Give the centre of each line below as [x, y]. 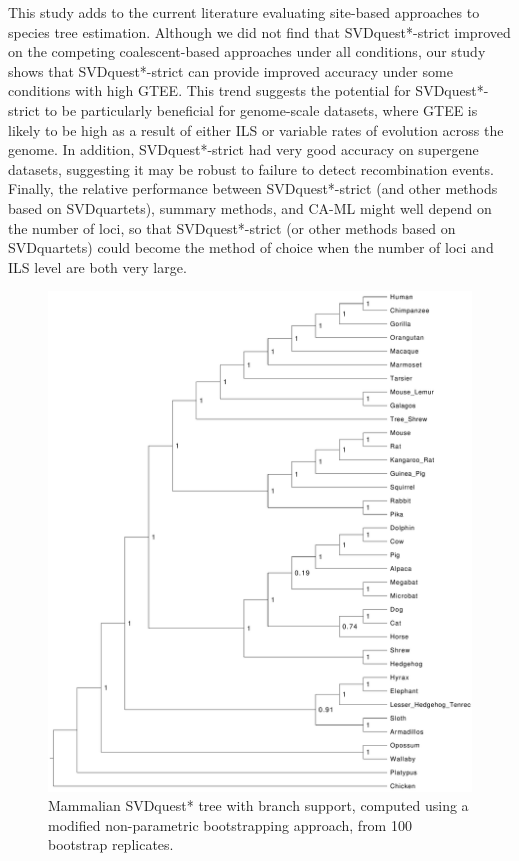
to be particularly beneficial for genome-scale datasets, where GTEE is [261, 109]
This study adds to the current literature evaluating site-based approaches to [244, 12]
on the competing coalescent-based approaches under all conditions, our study [247, 51]
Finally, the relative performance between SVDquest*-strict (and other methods [253, 188]
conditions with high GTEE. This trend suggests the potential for [209, 90]
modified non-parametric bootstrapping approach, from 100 [230, 824]
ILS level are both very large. [97, 266]
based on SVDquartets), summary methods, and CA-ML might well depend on [250, 207]
